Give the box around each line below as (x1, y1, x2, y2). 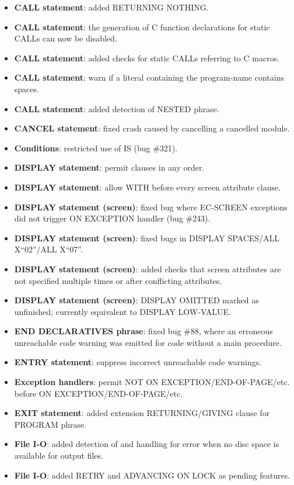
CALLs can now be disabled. (14, 32, 117, 44)
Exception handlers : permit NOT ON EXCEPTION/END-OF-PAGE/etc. (14, 376, 290, 388)
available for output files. (14, 449, 103, 462)
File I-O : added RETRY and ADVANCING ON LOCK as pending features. (14, 469, 290, 481)
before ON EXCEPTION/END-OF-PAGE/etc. (14, 387, 183, 399)
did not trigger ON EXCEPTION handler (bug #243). (14, 212, 211, 224)
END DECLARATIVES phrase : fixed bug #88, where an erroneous (14, 325, 273, 337)
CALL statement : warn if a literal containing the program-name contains (14, 71, 284, 84)
